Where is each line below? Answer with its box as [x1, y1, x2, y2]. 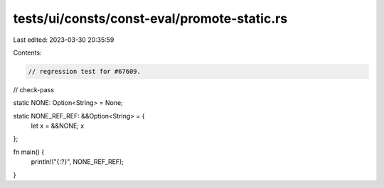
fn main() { [13, 148, 45, 156]
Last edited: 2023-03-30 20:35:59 [13, 35, 114, 44]
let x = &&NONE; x [31, 121, 85, 131]
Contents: [13, 48, 42, 57]
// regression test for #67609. [28, 67, 142, 75]
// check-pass [13, 85, 55, 94]
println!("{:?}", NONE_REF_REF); [31, 157, 124, 166]
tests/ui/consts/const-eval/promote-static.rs [13, 11, 288, 26]
